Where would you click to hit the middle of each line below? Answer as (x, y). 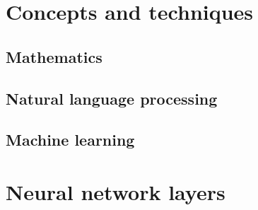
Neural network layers (116, 191)
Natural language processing (112, 98)
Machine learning (70, 140)
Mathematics (54, 56)
